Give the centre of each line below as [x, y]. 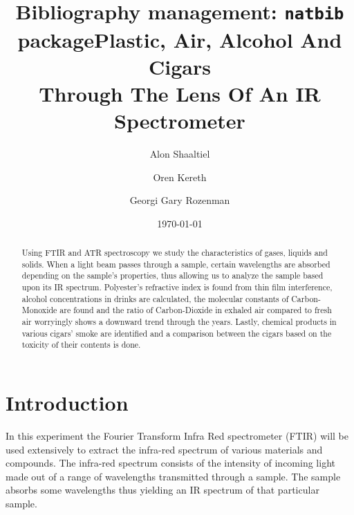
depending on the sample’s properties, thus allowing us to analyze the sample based [173, 275]
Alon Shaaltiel [180, 153]
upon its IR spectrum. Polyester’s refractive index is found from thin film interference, [177, 287]
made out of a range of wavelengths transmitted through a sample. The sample [173, 476]
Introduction [67, 403]
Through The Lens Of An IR [180, 93]
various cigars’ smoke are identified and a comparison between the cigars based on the [177, 333]
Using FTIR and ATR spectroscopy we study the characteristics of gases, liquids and [175, 253]
